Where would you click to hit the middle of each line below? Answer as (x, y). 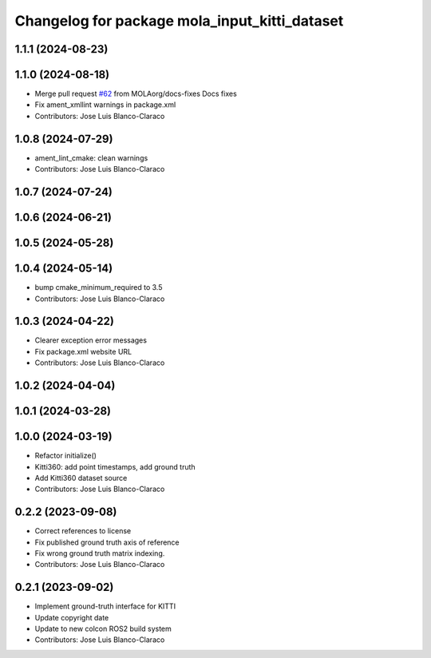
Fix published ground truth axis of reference (107, 542)
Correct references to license (83, 531)
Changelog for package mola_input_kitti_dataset (179, 21)
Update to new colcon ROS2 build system (103, 629)
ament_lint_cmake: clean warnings (91, 158)
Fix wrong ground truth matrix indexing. (100, 553)
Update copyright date (72, 617)
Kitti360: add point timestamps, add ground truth (115, 466)
